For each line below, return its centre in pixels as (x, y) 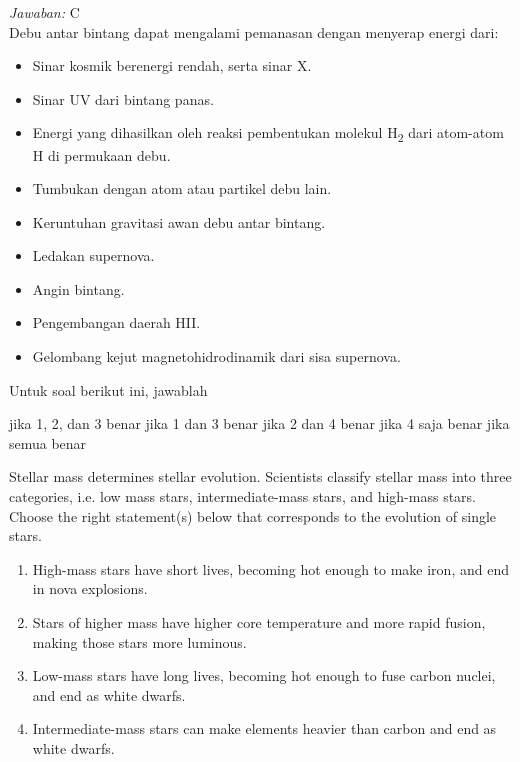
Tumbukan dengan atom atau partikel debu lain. (182, 188)
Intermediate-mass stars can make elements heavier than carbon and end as (264, 728)
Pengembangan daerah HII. (116, 322)
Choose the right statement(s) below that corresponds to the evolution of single (253, 515)
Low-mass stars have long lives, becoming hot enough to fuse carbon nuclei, (264, 675)
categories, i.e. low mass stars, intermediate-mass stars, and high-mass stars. (242, 496)
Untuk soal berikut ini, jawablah (108, 389)
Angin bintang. (78, 288)
